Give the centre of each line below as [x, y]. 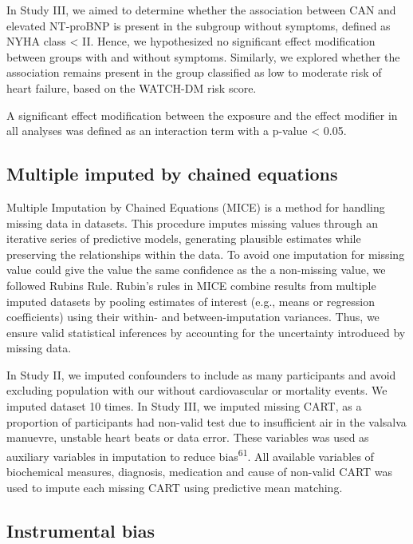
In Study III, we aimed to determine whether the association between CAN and [201, 10]
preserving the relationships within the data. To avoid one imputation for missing [206, 254]
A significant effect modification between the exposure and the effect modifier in [202, 115]
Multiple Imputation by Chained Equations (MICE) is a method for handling [196, 206]
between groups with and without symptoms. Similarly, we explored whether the [203, 56]
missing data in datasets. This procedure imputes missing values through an [192, 222]
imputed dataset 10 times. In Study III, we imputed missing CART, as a [184, 406]
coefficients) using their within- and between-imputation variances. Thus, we [193, 317]
